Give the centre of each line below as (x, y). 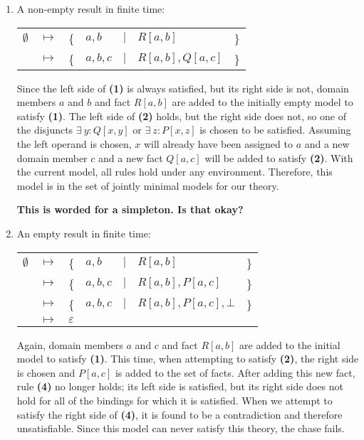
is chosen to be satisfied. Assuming (275, 130)
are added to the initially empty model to (262, 102)
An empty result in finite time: (84, 233)
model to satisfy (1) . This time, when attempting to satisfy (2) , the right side (188, 359)
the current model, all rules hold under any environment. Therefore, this (175, 172)
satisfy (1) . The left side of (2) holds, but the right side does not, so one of (181, 116)
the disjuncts (45, 130)
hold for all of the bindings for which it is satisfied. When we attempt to (175, 400)
